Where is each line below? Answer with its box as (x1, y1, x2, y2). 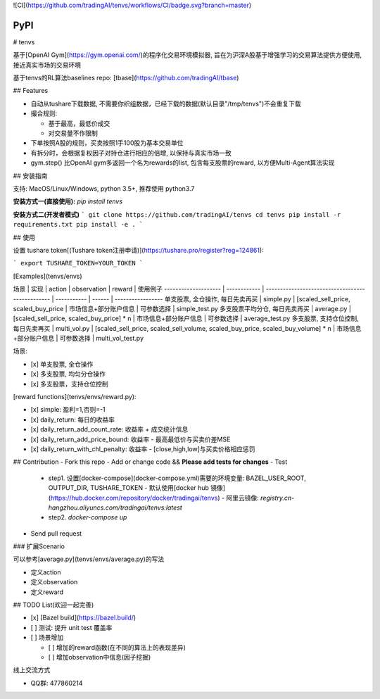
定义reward (30, 588, 63, 596)
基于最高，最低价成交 (48, 119, 110, 127)
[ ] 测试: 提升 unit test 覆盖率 (30, 623, 113, 631)
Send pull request (30, 529, 82, 538)
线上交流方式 (13, 666, 51, 674)
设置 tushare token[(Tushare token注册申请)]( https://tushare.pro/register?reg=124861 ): (13, 246, 264, 254)
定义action (30, 567, 61, 577)
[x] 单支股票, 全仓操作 (30, 360, 94, 368)
